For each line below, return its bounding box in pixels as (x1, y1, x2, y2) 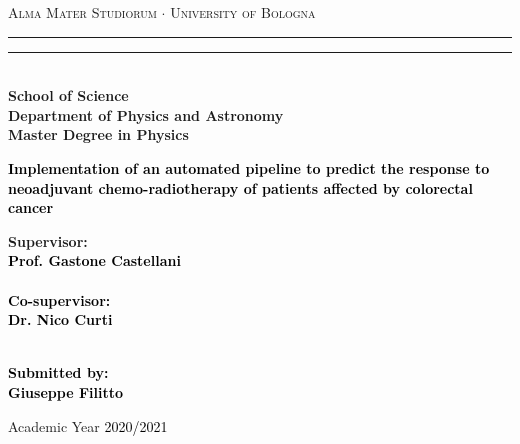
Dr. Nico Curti (8, 309, 113, 330)
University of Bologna (170, 2, 316, 22)
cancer (8, 197, 54, 218)
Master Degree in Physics (8, 124, 189, 145)
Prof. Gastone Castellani (8, 250, 181, 271)
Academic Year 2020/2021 (8, 415, 168, 436)
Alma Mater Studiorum (8, 2, 157, 22)
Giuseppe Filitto (8, 381, 123, 402)
